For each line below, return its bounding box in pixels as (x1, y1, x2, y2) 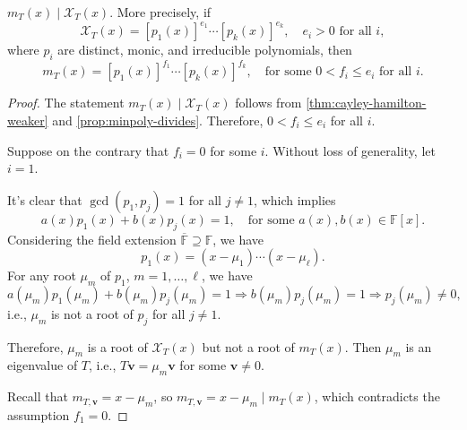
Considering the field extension (7, 229, 177, 248)
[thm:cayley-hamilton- (306, 93, 427, 112)
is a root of (87, 337, 148, 356)
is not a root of (50, 304, 134, 322)
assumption (7, 405, 70, 424)
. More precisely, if (109, 3, 212, 21)
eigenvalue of (7, 356, 78, 374)
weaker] (7, 110, 48, 129)
